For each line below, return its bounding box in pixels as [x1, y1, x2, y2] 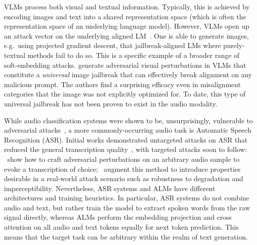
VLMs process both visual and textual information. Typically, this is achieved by [4, 1, 250, 11]
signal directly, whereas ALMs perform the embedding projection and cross [4, 212, 232, 222]
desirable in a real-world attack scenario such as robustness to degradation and [4, 173, 243, 184]
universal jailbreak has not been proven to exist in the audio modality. [4, 98, 217, 108]
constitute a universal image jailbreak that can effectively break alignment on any [4, 69, 252, 80]
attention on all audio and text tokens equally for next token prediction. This [4, 222, 239, 232]
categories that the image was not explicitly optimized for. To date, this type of [4, 89, 246, 99]
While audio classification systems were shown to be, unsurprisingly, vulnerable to [4, 115, 253, 125]
